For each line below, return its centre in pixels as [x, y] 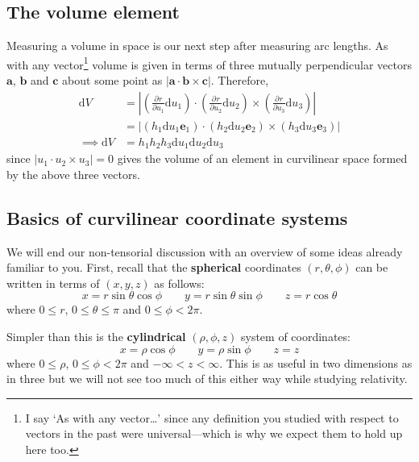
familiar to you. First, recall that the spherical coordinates [154, 267]
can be [372, 267]
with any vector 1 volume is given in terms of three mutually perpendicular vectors [209, 63]
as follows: [179, 283]
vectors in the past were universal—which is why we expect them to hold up [214, 433]
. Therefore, [240, 80]
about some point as [112, 80]
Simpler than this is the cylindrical [96, 336]
